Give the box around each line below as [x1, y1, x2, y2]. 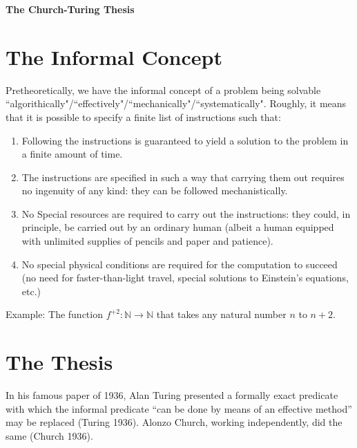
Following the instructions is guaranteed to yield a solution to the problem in [21, 133, 349, 147]
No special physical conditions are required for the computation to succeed [21, 256, 338, 271]
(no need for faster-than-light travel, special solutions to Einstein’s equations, [21, 270, 349, 285]
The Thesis [6, 348, 113, 376]
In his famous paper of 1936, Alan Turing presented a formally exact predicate [6, 388, 338, 402]
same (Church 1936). [6, 428, 93, 442]
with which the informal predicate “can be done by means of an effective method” [6, 401, 352, 416]
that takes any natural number [156, 307, 287, 321]
